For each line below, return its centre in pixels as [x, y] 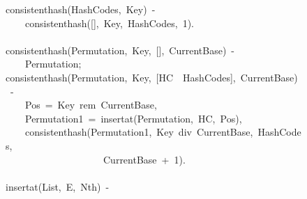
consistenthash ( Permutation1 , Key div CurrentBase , [139, 132]
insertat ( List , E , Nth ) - [58, 186]
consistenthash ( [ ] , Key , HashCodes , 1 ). [110, 23]
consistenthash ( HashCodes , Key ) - [81, 9]
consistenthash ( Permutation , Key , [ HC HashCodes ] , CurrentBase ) [152, 77]
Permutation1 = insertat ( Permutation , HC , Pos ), [134, 118]
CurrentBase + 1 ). [144, 159]
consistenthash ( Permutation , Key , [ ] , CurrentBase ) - [120, 50]
